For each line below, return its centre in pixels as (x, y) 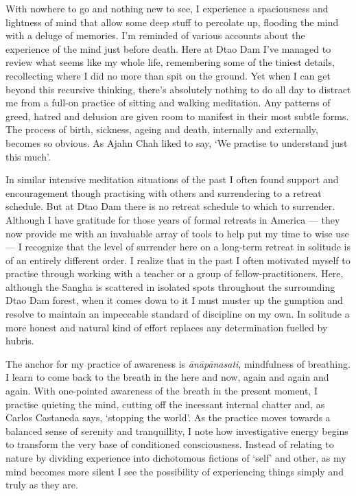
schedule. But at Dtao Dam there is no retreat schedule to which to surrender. (170, 206)
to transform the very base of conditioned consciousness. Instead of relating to (170, 444)
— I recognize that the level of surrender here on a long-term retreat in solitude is (178, 247)
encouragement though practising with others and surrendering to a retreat (164, 192)
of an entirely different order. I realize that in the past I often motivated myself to (178, 260)
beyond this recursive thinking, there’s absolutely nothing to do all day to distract (178, 89)
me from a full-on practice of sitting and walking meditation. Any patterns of (168, 103)
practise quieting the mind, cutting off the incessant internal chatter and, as (165, 404)
